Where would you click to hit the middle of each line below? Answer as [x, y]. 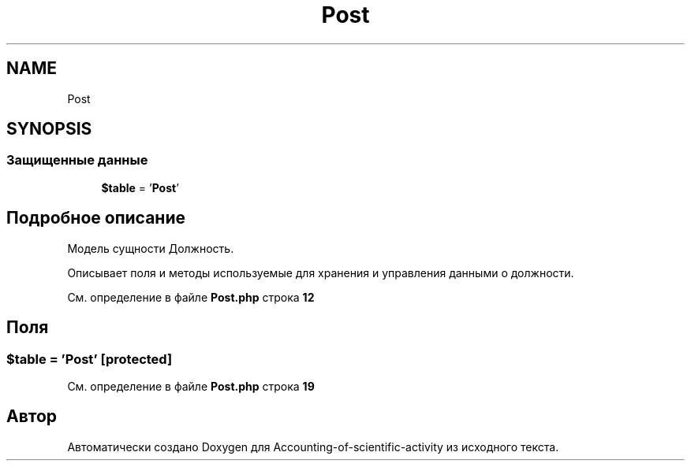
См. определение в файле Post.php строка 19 [191, 386]
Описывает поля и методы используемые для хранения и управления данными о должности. [321, 272]
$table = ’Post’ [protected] [90, 359]
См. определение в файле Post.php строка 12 [191, 297]
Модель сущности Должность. [151, 248]
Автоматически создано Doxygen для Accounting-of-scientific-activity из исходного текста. [313, 447]
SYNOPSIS [49, 129]
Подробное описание [96, 218]
